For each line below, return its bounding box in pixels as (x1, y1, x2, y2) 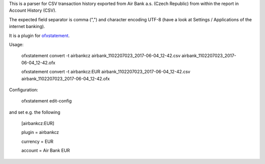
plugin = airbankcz (21, 130, 59, 135)
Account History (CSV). (9, 7, 56, 13)
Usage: (9, 41, 24, 47)
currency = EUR (21, 138, 53, 144)
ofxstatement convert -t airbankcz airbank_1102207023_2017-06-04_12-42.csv (21, 53, 181, 59)
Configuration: (9, 87, 39, 93)
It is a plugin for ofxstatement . (9, 33, 70, 38)
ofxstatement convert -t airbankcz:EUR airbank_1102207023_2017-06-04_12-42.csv (21, 69, 191, 75)
